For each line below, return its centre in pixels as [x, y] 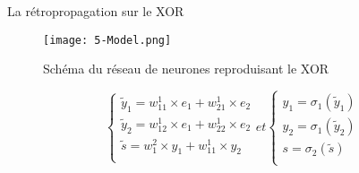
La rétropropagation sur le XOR [96, 11]
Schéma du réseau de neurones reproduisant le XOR [186, 69]
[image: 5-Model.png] [107, 40]
